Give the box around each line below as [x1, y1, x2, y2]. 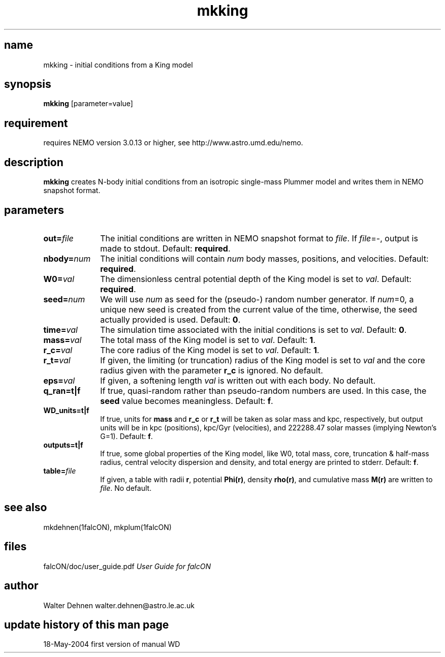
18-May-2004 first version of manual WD [43, 640, 180, 649]
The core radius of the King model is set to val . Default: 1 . [100, 345, 320, 355]
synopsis [4, 78, 51, 91]
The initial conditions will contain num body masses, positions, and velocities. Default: [100, 253, 429, 264]
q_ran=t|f [43, 385, 81, 396]
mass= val [43, 334, 82, 345]
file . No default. [100, 483, 152, 492]
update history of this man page [4, 618, 169, 631]
